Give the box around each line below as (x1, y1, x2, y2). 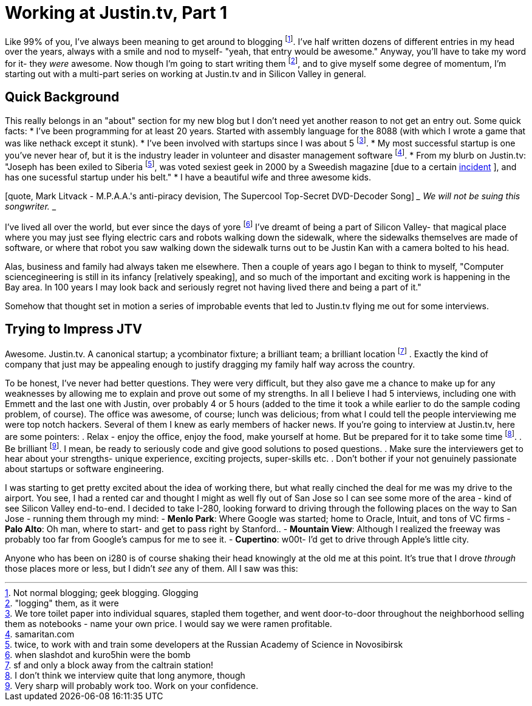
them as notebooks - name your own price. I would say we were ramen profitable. (5, 619, 332, 629)
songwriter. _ (5, 200, 56, 211)
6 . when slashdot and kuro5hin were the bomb (5, 649, 191, 660)
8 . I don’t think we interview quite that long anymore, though (5, 670, 245, 681)
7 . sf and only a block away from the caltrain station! (5, 660, 214, 671)
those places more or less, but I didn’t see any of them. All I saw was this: (5, 563, 298, 574)
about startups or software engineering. (5, 464, 164, 475)
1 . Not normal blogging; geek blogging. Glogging (5, 588, 199, 598)
